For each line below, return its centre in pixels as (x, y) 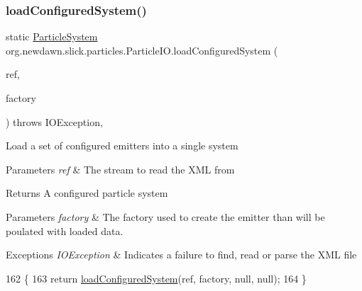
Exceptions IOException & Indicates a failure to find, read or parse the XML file (181, 255)
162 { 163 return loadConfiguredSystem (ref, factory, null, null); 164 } (156, 278)
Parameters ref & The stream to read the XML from (120, 169)
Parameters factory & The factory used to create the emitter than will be (165, 216)
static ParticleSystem (52, 36)
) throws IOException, (54, 121)
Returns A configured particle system (87, 193)
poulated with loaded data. (65, 230)
